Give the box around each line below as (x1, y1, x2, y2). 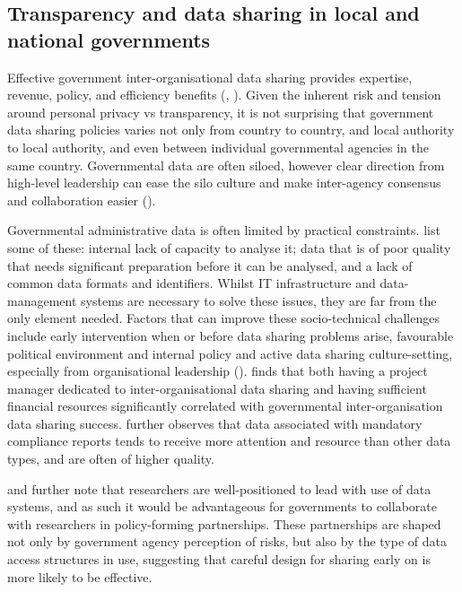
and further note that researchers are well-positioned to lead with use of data (7, 479, 431, 498)
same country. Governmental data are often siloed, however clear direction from (7, 155, 445, 174)
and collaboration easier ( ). (7, 190, 156, 209)
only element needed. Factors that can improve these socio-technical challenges (7, 309, 440, 327)
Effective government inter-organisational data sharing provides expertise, (7, 67, 413, 86)
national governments (7, 25, 211, 53)
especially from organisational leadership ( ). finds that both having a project (7, 361, 428, 380)
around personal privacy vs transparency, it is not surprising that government (7, 102, 434, 121)
